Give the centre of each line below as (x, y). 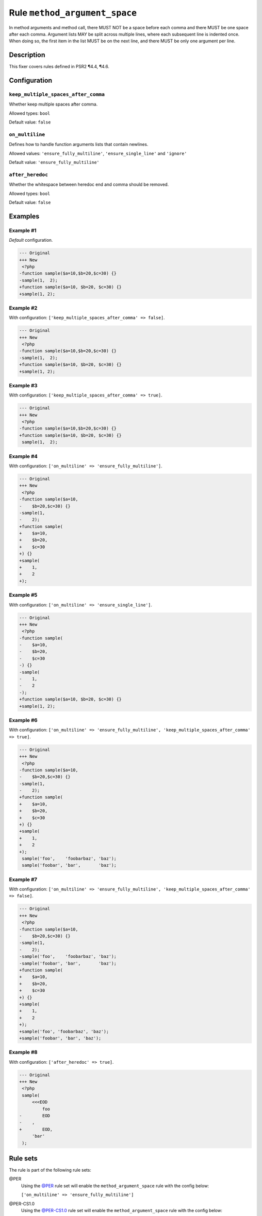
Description (27, 55)
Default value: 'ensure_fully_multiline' (54, 162)
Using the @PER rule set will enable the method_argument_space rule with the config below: (115, 1186)
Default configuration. (31, 240)
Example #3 (23, 385)
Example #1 (23, 230)
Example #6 (23, 720)
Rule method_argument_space (73, 13)
